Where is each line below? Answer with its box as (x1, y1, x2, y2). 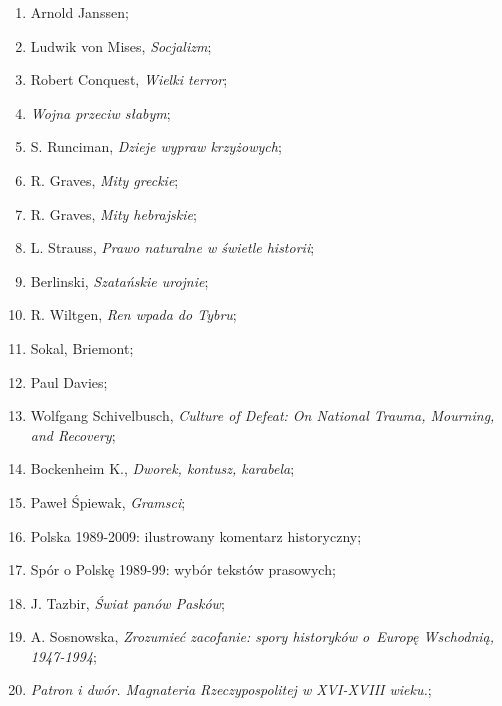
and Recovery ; (30, 424, 116, 445)
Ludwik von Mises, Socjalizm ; (30, 35, 212, 56)
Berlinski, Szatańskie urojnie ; (30, 270, 209, 291)
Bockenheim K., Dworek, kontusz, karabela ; (30, 458, 295, 479)
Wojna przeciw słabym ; (30, 102, 171, 123)
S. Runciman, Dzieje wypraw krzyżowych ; (30, 136, 282, 157)
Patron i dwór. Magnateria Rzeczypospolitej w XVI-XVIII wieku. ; (30, 679, 432, 700)
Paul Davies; (30, 371, 108, 392)
